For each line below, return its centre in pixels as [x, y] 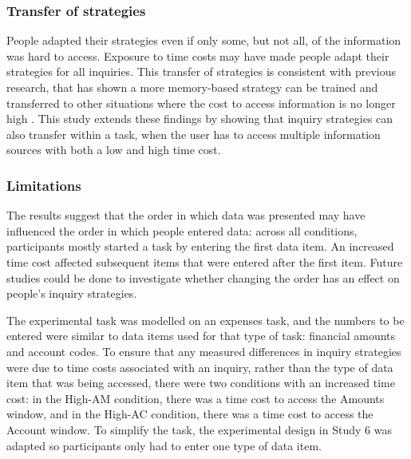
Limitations [44, 185]
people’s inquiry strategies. [72, 293]
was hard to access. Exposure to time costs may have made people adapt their [198, 55]
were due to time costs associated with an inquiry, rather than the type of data [200, 367]
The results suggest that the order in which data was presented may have [186, 215]
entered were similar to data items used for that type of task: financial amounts [201, 336]
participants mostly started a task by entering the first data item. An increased [200, 246]
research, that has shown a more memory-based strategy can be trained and [192, 87]
